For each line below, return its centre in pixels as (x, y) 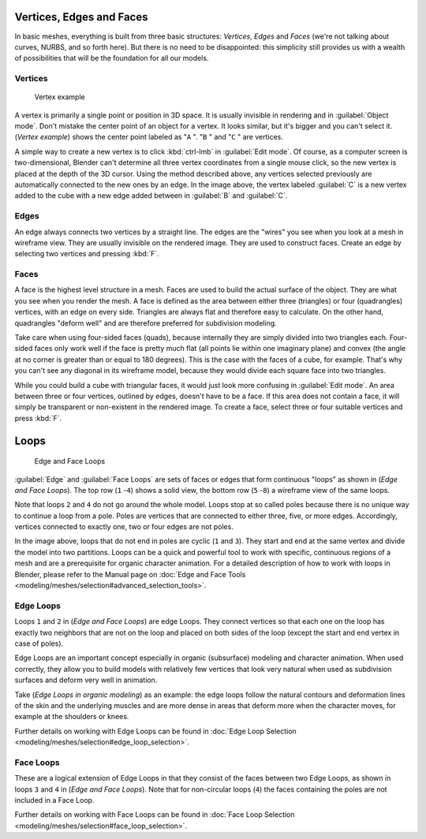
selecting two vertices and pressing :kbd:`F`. (87, 254)
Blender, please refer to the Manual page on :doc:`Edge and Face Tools (130, 574)
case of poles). (39, 643)
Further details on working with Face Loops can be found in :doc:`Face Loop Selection (155, 815)
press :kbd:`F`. (38, 418)
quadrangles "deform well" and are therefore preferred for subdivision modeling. (146, 323)
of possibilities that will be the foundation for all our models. (112, 58)
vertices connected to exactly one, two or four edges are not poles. (124, 527)
